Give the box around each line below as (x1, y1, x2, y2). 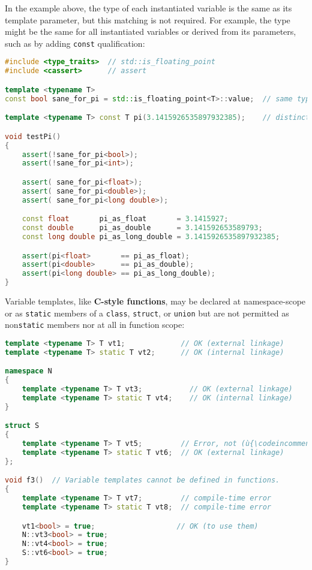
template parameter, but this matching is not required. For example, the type (5, 13, 290, 26)
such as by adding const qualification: (5, 37, 145, 49)
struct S (5, 421, 40, 430)
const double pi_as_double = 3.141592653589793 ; (22, 224, 263, 233)
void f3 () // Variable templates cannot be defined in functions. (5, 476, 280, 485)
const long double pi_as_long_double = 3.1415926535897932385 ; (22, 232, 280, 241)
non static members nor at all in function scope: (5, 318, 185, 331)
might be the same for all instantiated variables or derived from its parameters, (5, 25, 296, 38)
